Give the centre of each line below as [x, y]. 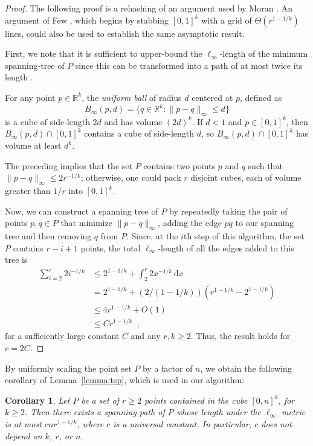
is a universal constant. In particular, [182, 423]
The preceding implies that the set [69, 165]
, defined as [261, 97]
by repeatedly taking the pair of [228, 211]
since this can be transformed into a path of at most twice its [189, 65]
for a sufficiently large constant [62, 336]
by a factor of [167, 368]
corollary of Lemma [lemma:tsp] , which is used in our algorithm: [125, 380]
